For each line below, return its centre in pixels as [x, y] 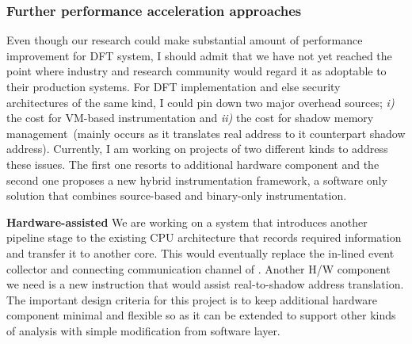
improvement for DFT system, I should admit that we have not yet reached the [199, 55]
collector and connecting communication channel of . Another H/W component [198, 268]
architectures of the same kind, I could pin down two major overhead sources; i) [200, 102]
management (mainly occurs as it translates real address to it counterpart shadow [206, 133]
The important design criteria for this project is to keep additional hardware [192, 299]
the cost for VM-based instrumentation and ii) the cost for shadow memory [190, 118]
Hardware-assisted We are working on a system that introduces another [187, 222]
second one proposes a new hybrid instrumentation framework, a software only [197, 180]
